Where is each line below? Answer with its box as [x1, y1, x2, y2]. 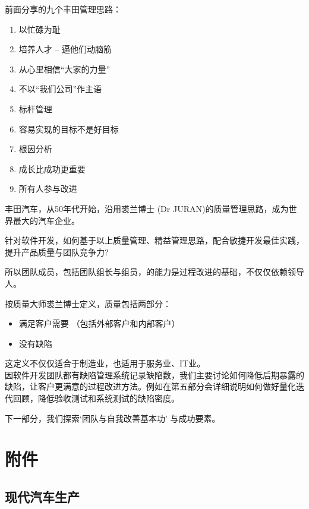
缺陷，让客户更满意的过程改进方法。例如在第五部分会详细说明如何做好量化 [5, 380, 296, 393]
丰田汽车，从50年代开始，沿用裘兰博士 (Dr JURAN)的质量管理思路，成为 [5, 202, 289, 214]
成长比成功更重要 [18, 162, 86, 175]
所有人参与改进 [18, 182, 77, 195]
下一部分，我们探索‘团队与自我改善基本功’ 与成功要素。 [5, 412, 220, 424]
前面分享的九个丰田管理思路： [5, 3, 121, 15]
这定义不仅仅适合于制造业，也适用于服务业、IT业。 [5, 357, 206, 369]
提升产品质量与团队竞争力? [5, 245, 109, 258]
